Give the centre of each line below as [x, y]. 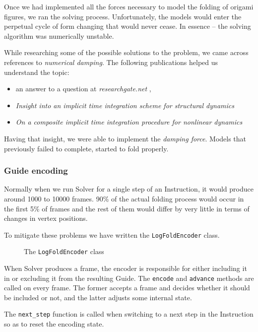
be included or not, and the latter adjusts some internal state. [98, 297]
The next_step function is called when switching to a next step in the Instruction [129, 314]
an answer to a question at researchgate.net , [83, 89]
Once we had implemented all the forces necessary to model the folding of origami [129, 6]
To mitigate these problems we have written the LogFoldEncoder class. [112, 234]
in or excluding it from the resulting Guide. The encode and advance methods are [129, 278]
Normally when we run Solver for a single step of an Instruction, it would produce [129, 189]
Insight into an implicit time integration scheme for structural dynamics [125, 105]
